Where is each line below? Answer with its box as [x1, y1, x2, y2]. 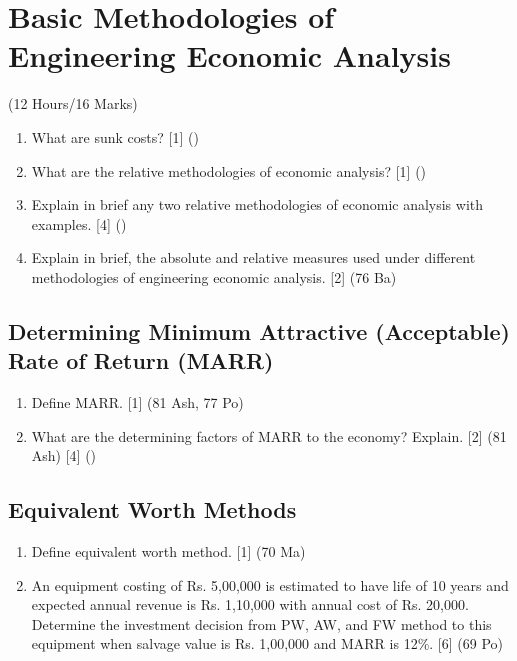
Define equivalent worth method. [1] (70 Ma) [31, 541, 306, 562]
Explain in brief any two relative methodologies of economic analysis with [31, 194, 484, 215]
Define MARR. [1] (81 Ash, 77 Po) [31, 392, 244, 413]
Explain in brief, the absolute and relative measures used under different [31, 247, 476, 268]
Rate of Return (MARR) [8, 345, 274, 376]
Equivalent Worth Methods [8, 494, 297, 525]
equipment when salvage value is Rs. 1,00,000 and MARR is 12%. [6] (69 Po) [31, 633, 504, 654]
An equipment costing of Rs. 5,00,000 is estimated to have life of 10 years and [31, 574, 509, 595]
